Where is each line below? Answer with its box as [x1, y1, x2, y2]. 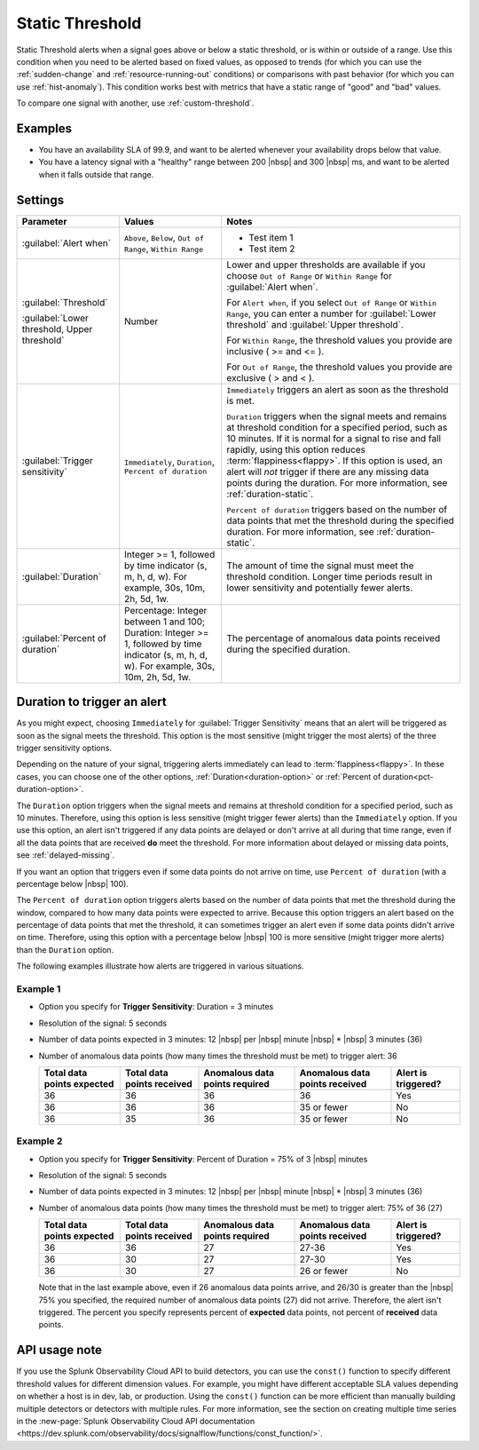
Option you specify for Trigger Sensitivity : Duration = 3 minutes [38, 1002, 274, 1012]
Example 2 [16, 1135, 63, 1147]
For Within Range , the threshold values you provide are [226, 334, 452, 346]
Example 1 [16, 983, 61, 995]
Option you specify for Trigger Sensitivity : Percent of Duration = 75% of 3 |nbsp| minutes [38, 1153, 368, 1164]
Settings [16, 192, 65, 208]
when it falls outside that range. [38, 169, 154, 179]
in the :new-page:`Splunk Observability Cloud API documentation [16, 1415, 255, 1426]
